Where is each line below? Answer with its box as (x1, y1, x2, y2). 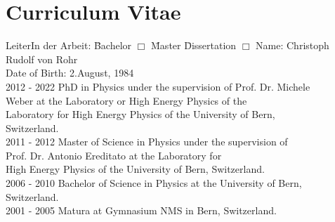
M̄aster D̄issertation (151, 38, 237, 53)
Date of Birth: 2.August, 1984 (6, 65, 134, 80)
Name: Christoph (256, 38, 329, 53)
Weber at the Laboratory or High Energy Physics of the (6, 93, 247, 107)
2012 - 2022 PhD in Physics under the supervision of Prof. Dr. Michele (6, 79, 310, 93)
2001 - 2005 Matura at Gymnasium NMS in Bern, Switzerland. (6, 203, 277, 218)
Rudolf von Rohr (6, 51, 78, 66)
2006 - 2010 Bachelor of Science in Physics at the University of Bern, (6, 176, 302, 190)
